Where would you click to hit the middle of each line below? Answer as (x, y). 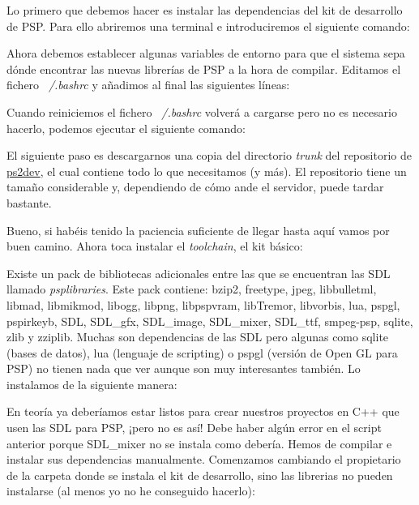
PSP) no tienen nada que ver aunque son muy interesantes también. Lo (184, 368)
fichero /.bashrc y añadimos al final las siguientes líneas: (148, 85)
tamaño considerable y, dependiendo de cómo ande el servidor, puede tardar (195, 187)
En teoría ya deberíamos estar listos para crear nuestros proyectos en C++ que (203, 411)
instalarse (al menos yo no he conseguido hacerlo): (131, 491)
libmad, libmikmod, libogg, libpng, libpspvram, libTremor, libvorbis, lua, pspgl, (203, 304)
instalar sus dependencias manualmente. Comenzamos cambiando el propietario (204, 459)
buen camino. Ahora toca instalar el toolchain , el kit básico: (155, 246)
